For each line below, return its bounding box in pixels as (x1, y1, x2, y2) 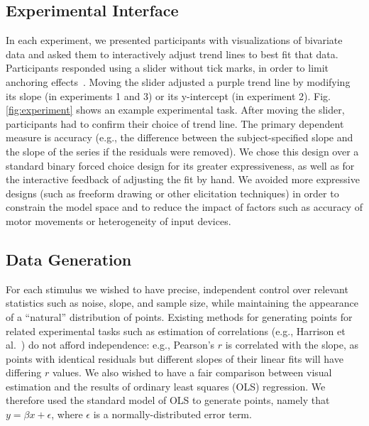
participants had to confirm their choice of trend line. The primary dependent (6, 116, 344, 131)
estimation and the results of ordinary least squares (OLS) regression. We (6, 378, 326, 393)
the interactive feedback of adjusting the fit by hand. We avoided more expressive (6, 172, 360, 187)
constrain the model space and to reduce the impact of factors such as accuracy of (6, 200, 363, 214)
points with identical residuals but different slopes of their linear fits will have (6, 351, 343, 366)
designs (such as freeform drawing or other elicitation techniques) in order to (6, 185, 339, 200)
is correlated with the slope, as (225, 337, 359, 352)
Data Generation (6, 248, 132, 270)
